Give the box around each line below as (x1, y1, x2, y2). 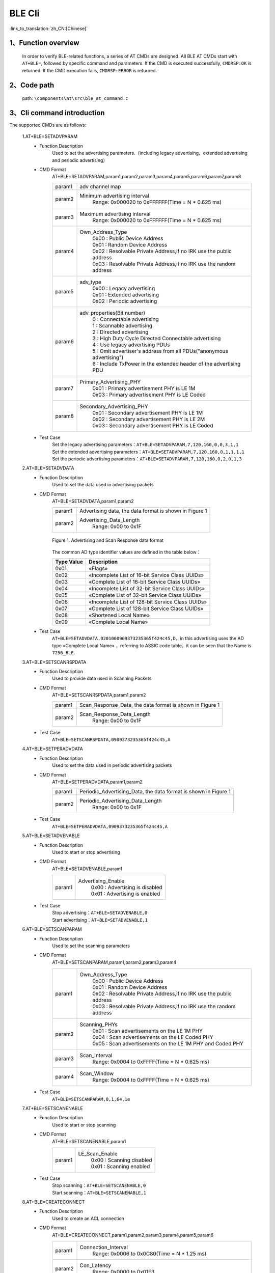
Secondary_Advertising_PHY (79, 403, 149, 410)
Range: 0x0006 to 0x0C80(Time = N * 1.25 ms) (92, 1250, 207, 1257)
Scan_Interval (79, 1052, 113, 1059)
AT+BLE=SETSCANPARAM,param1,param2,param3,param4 (52, 959, 177, 965)
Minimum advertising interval (79, 192, 150, 199)
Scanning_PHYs (79, 1021, 118, 1028)
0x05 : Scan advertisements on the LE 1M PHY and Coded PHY (92, 1040, 244, 1047)
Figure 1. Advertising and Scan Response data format (52, 537, 164, 543)
